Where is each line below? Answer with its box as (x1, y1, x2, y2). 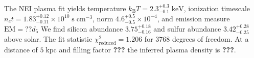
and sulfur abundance (153, 23, 221, 34)
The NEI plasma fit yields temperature (4, 3, 126, 13)
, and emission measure (157, 13, 230, 23)
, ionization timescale (183, 3, 250, 13)
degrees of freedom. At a (172, 34, 249, 44)
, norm (92, 13, 113, 23)
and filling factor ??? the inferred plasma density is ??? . (59, 44, 236, 55)
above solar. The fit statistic (4, 34, 93, 44)
